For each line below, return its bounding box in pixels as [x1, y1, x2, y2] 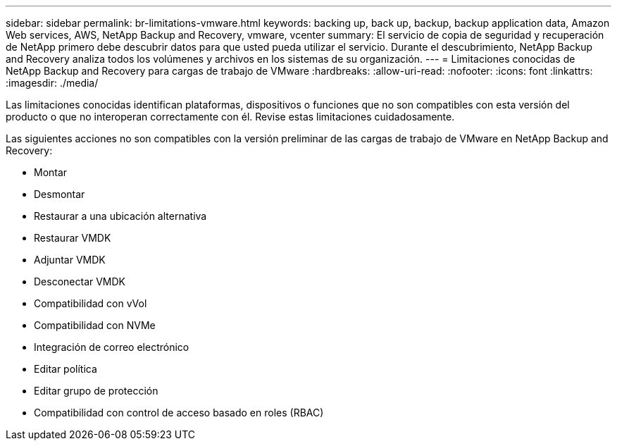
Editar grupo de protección [34, 385, 158, 397]
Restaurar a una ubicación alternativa [34, 210, 207, 222]
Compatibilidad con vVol [34, 297, 147, 309]
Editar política [34, 363, 97, 375]
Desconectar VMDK [34, 275, 126, 287]
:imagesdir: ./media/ [6, 77, 99, 89]
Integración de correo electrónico [34, 341, 189, 353]
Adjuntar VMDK [34, 254, 106, 266]
